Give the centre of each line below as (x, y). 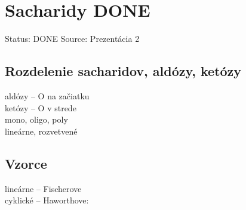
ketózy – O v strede (41, 107)
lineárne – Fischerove (43, 188)
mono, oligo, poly (36, 119)
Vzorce (26, 163)
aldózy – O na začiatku (47, 95)
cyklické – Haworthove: (47, 200)
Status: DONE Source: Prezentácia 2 (72, 39)
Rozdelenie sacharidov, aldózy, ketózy (123, 71)
